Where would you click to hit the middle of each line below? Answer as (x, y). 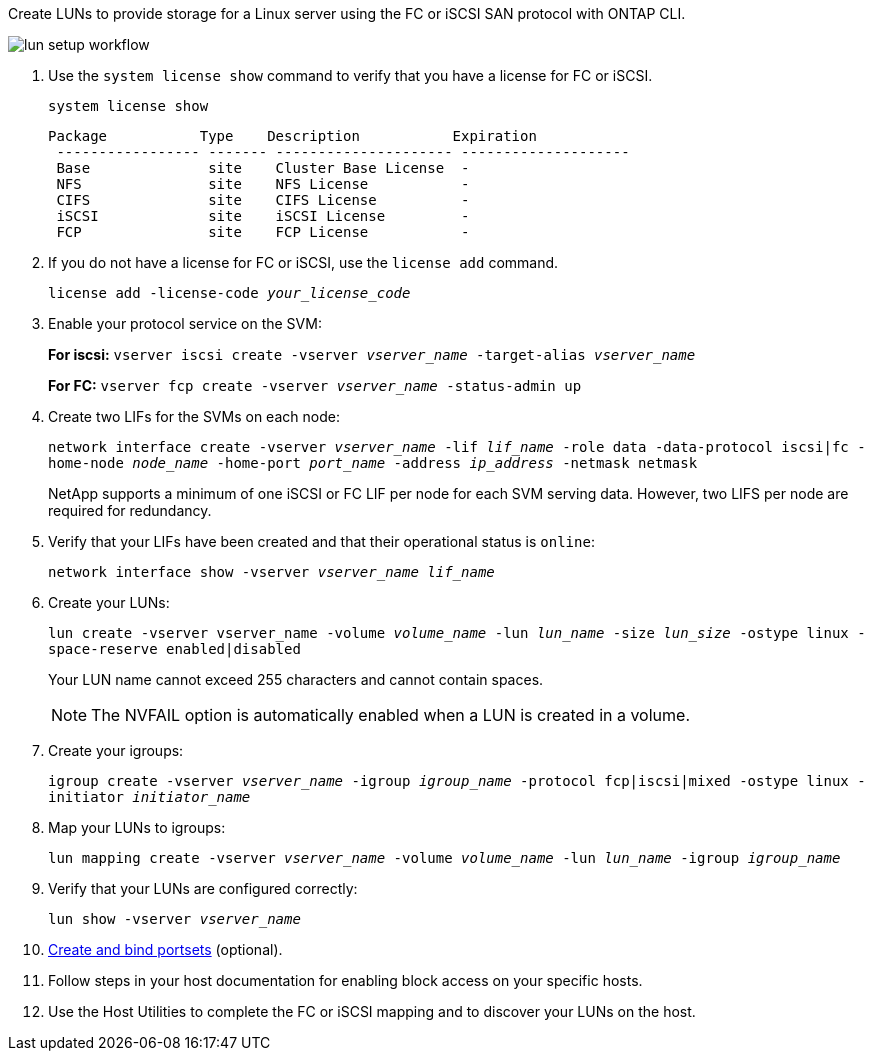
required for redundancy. (130, 510)
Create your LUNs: (109, 602)
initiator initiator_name (149, 797)
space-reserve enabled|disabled (174, 649)
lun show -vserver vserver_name (174, 919)
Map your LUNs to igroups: (137, 827)
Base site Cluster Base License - (263, 168)
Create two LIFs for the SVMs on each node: (194, 416)
